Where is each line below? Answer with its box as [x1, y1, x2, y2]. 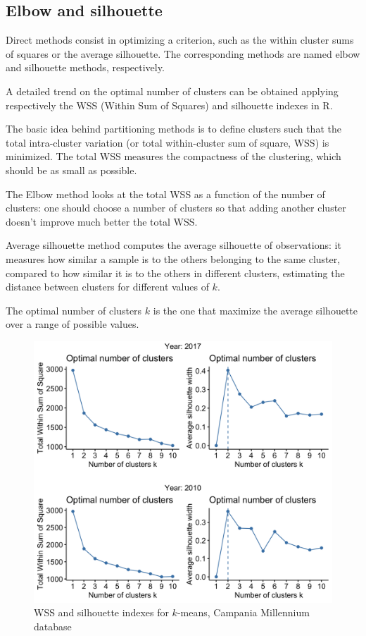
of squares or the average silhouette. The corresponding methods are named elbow [6, 46, 360, 61]
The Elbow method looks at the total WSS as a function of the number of [6, 186, 325, 201]
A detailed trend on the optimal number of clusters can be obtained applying [6, 83, 339, 98]
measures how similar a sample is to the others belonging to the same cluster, [6, 251, 341, 266]
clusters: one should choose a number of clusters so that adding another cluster [6, 200, 346, 215]
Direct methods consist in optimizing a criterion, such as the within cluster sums [6, 32, 354, 47]
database [34, 619, 72, 634]
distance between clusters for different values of [6, 279, 209, 294]
